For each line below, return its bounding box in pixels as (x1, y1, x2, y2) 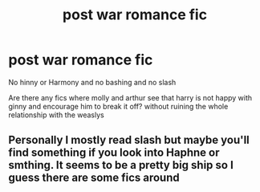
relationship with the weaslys (8, 110, 104, 120)
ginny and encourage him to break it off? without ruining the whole (8, 101, 229, 111)
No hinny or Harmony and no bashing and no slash (8, 77, 177, 87)
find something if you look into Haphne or (8, 146, 220, 160)
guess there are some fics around (8, 171, 181, 185)
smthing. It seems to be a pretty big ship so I (8, 158, 234, 172)
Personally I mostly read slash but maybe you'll (8, 133, 250, 147)
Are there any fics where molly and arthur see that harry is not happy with (8, 92, 253, 102)
